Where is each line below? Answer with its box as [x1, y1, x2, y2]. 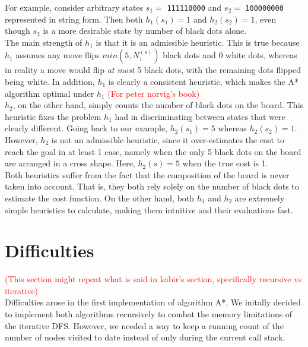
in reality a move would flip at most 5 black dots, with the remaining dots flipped [5, 64, 301, 76]
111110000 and [167, 1, 222, 13]
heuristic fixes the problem [5, 110, 101, 122]
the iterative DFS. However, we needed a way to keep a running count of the [5, 319, 284, 332]
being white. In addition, [5, 75, 95, 88]
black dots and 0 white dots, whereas [163, 49, 297, 61]
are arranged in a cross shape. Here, [5, 157, 135, 169]
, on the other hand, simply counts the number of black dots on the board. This [12, 99, 304, 111]
